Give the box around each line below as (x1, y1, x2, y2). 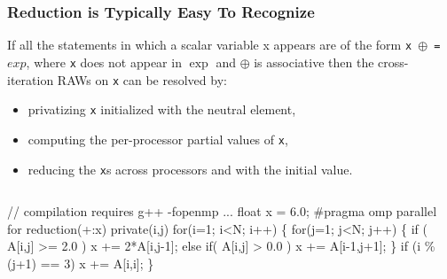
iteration (7, 70, 54, 89)
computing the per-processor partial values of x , (27, 129, 288, 148)
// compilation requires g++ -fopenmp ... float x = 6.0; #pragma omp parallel (7, 202, 437, 221)
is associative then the (254, 52, 374, 71)
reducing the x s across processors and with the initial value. (27, 159, 353, 178)
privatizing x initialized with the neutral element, (27, 100, 296, 119)
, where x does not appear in (26, 52, 182, 71)
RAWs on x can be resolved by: (57, 70, 227, 89)
